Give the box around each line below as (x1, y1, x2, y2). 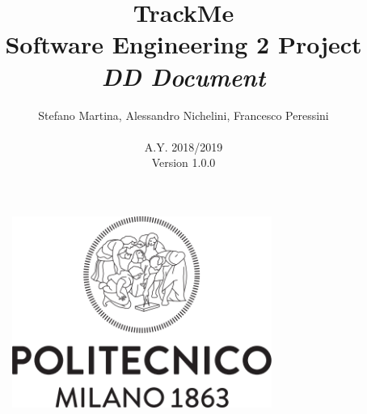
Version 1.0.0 (151, 154, 216, 171)
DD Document (101, 59, 266, 93)
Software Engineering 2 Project (5, 28, 362, 61)
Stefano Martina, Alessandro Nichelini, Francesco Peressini (38, 106, 329, 123)
